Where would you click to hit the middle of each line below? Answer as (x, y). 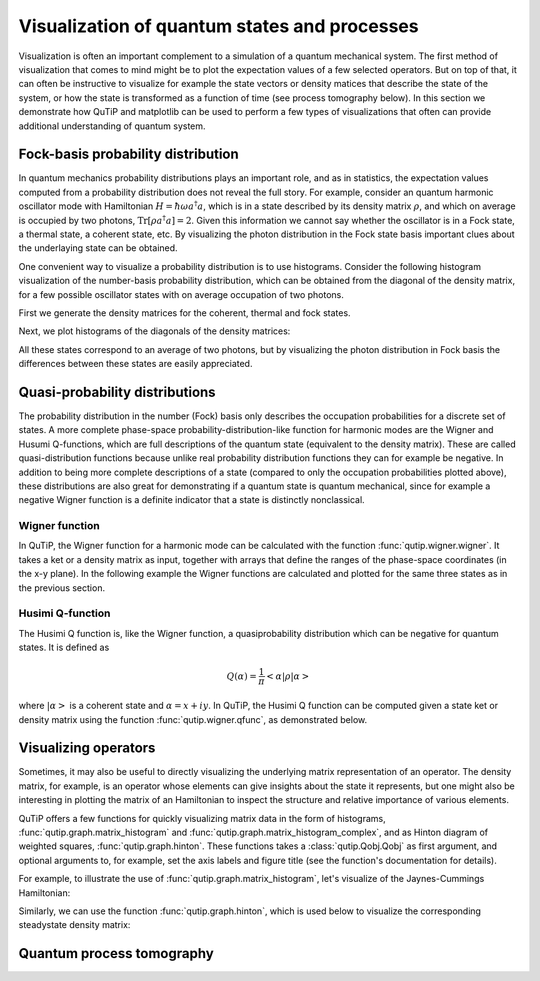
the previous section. (61, 587)
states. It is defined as (64, 647)
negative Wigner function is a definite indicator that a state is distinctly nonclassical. (191, 500)
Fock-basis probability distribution (128, 154)
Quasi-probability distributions (117, 391)
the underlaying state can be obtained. (98, 248)
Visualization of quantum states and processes (218, 26)
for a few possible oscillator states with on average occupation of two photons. (181, 294)
